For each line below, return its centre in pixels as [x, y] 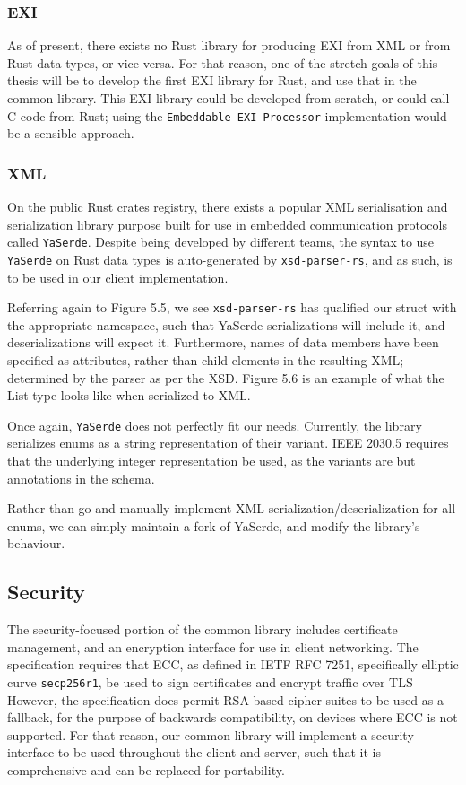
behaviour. [36, 543]
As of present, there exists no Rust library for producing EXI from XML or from [229, 45]
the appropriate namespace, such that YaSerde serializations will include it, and [226, 324]
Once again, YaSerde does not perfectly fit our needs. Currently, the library [215, 425]
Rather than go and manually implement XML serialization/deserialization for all [232, 508]
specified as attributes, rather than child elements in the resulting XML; [206, 360]
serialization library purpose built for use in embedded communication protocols [227, 224]
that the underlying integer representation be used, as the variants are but [211, 461]
